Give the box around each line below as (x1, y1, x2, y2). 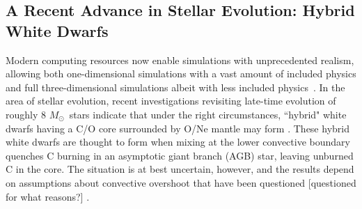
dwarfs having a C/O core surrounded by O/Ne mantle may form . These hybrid (6, 121, 349, 135)
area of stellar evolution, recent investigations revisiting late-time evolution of (6, 93, 336, 108)
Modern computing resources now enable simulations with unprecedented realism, (6, 52, 354, 67)
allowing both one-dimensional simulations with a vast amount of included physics (6, 66, 356, 81)
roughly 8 (6, 107, 47, 121)
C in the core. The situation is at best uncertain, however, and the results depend (6, 162, 354, 176)
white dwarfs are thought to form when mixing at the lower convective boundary (6, 134, 350, 149)
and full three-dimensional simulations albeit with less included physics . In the (6, 79, 345, 94)
